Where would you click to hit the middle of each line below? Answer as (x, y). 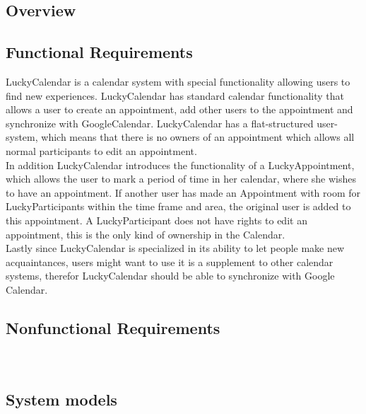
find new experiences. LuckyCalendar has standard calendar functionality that (175, 95)
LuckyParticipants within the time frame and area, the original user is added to (178, 206)
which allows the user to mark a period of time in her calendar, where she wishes (181, 179)
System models (61, 399)
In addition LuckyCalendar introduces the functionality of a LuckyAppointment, (180, 165)
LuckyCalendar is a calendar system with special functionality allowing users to (178, 81)
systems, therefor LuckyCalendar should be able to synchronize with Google (170, 276)
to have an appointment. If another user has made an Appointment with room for (183, 192)
